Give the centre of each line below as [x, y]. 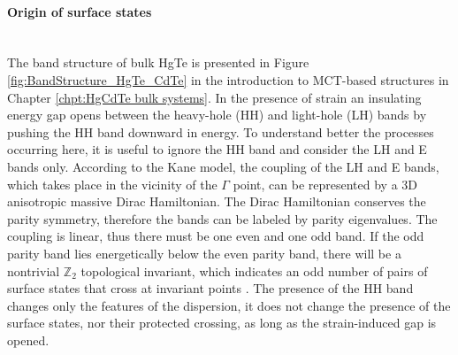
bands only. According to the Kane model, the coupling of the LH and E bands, [223, 166]
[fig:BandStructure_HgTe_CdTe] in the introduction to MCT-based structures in [228, 79]
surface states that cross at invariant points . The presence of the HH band [210, 288]
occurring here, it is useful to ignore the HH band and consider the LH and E [217, 149]
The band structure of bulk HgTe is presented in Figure [158, 62]
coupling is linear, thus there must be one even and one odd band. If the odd [216, 236]
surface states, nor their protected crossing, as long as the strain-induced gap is [222, 323]
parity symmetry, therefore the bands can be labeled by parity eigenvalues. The [222, 218]
